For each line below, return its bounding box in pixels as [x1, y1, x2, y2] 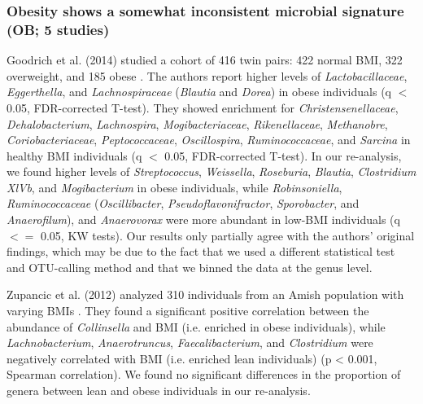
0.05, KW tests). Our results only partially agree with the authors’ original [40, 226, 415, 244]
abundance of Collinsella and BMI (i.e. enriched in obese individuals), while [7, 318, 386, 335]
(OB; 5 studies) [7, 19, 110, 39]
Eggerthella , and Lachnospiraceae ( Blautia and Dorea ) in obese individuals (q [7, 83, 391, 100]
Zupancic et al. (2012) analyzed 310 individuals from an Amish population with [7, 286, 404, 303]
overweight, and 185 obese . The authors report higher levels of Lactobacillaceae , [7, 67, 408, 84]
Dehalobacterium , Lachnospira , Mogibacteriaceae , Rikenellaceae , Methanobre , [7, 115, 388, 132]
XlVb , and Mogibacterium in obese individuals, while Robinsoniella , [7, 178, 342, 195]
